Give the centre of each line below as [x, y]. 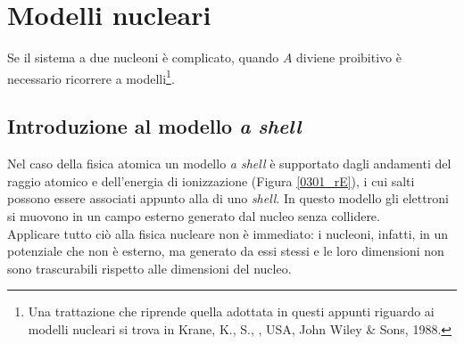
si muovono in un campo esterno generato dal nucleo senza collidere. [194, 215]
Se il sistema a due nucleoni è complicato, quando [143, 57]
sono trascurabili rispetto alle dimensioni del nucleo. [149, 268]
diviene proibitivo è [349, 57]
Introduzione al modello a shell [154, 126]
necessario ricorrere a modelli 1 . [91, 77]
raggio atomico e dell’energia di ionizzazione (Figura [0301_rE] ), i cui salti [211, 180]
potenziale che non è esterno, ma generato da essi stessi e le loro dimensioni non [226, 251]
